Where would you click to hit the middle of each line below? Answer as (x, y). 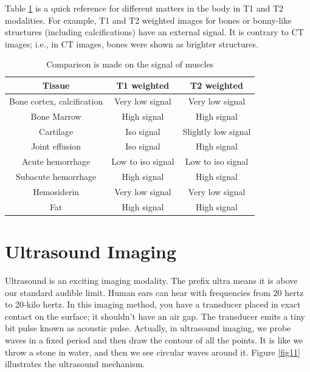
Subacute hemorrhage (56, 177)
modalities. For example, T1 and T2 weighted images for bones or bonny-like (148, 20)
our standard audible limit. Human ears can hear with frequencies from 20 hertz (154, 292)
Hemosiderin (56, 191)
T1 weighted (143, 85)
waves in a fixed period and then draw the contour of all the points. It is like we (154, 339)
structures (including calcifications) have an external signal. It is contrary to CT (154, 32)
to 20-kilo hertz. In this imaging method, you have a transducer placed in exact (153, 304)
